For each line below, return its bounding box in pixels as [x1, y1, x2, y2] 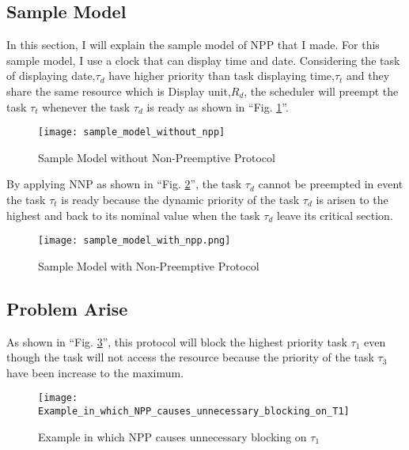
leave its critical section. [277, 206, 393, 223]
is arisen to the [316, 191, 388, 208]
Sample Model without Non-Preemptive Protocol [38, 149, 275, 165]
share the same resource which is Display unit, [6, 82, 231, 99]
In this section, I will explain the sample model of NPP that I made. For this [6, 36, 380, 53]
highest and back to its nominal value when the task [6, 206, 260, 223]
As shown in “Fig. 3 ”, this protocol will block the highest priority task [6, 333, 347, 350]
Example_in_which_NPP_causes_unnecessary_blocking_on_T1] [38, 406, 350, 418]
